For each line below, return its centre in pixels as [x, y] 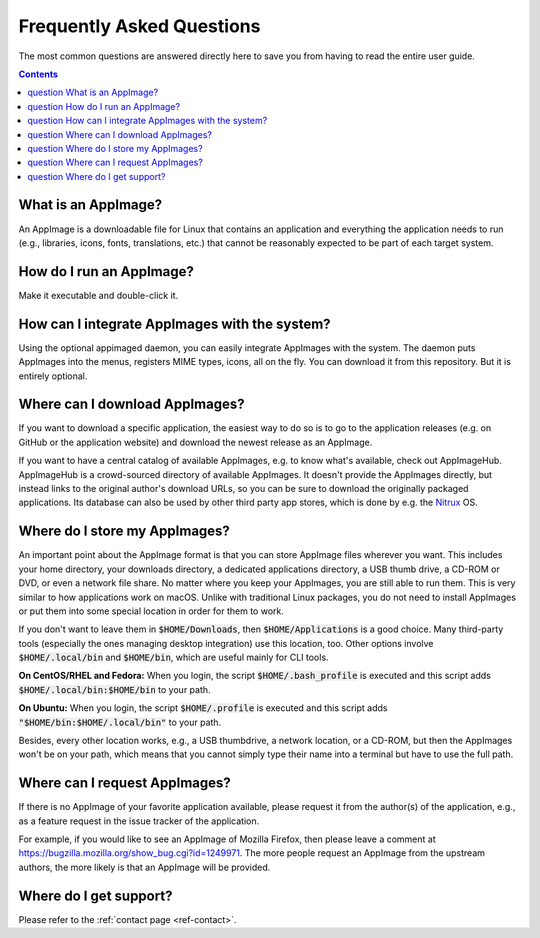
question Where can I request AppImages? [115, 162]
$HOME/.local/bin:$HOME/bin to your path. [114, 689]
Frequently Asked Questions [139, 26]
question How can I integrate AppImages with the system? [147, 121]
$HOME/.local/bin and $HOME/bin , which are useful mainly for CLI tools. [173, 657]
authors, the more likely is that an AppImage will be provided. [144, 867]
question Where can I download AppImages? [119, 134]
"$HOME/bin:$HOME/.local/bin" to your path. [120, 722]
